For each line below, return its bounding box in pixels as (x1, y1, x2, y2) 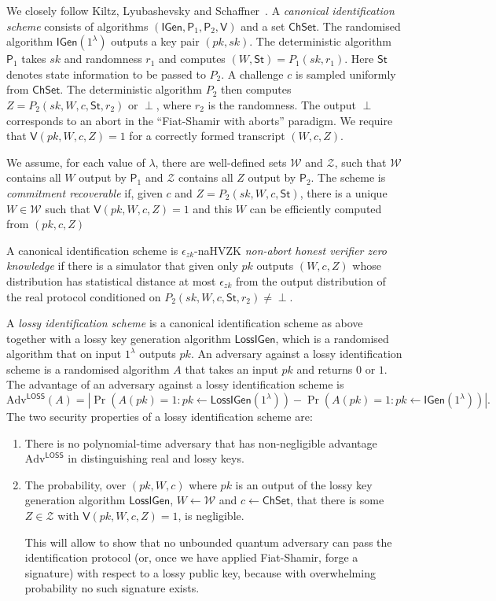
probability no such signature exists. (24, 580, 200, 596)
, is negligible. (178, 507, 244, 524)
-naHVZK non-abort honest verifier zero (194, 242, 388, 258)
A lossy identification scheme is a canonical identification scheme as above (6, 315, 363, 331)
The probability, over (24, 476, 127, 492)
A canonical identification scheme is (6, 242, 178, 258)
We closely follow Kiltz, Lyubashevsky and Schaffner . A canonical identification (6, 2, 395, 18)
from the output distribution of (235, 272, 386, 289)
